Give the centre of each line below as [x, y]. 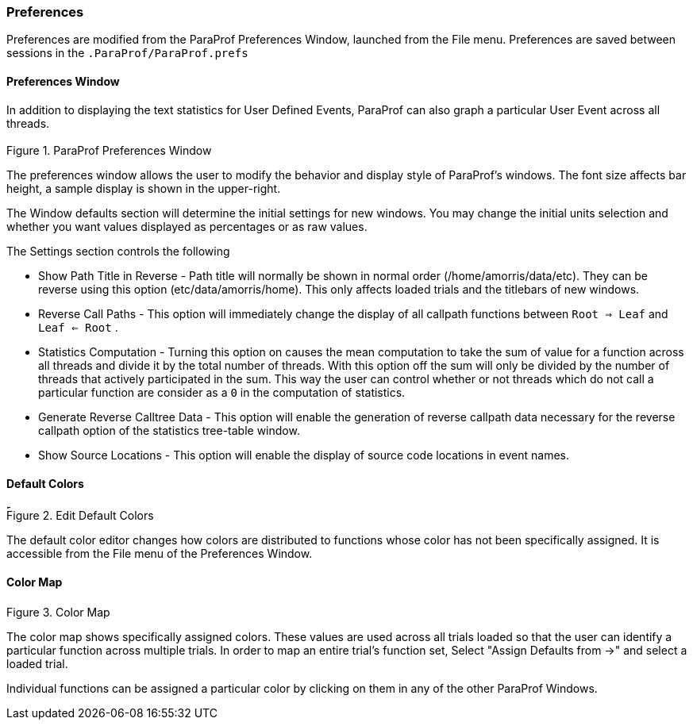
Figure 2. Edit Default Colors [80, 516]
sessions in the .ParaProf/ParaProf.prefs [127, 53]
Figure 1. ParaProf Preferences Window [109, 150]
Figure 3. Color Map [58, 612]
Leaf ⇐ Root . [78, 327]
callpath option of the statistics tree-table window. [169, 430]
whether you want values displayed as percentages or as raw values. [187, 226]
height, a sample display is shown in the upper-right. [144, 188]
